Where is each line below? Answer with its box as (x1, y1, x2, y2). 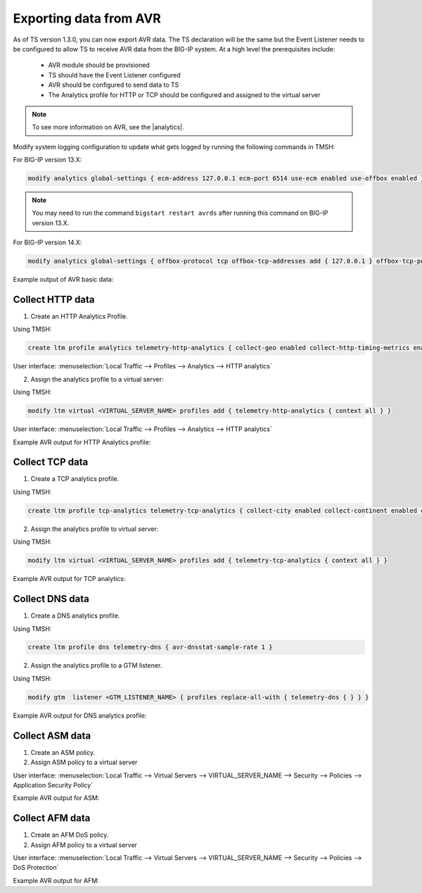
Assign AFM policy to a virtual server (30, 840, 137, 849)
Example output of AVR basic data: (13, 275, 114, 284)
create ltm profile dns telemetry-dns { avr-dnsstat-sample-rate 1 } (27, 643, 273, 651)
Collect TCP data (13, 456, 89, 468)
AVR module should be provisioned (48, 61, 151, 70)
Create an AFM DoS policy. (30, 831, 109, 839)
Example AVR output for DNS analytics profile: (13, 711, 147, 720)
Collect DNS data (13, 593, 89, 605)
